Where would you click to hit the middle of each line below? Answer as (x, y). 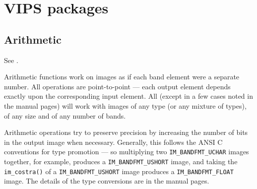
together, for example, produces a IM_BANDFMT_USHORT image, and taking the (121, 161)
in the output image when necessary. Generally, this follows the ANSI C (113, 142)
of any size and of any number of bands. (65, 115)
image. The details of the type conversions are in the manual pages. (107, 181)
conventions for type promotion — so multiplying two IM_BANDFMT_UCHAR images (127, 152)
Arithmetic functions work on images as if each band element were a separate (122, 77)
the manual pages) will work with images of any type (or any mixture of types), (125, 105)
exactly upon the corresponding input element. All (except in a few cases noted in (128, 96)
